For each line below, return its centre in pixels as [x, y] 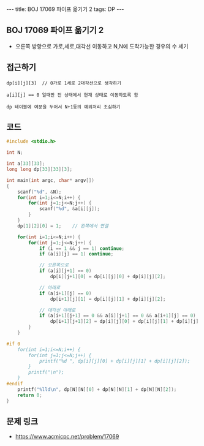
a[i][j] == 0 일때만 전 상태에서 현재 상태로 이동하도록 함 [72, 95]
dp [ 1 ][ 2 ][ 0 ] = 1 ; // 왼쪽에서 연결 [63, 226]
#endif [15, 384]
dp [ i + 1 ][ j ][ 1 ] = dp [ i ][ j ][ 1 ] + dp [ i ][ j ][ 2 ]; [108, 299]
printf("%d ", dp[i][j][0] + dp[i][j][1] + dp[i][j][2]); [115, 361]
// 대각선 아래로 [57, 310]
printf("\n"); [46, 372]
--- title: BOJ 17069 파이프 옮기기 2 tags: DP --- [65, 9]
